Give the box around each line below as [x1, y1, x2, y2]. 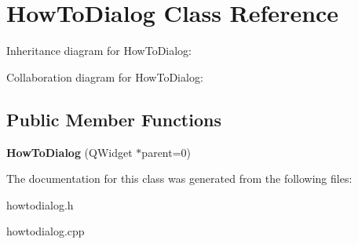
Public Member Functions [6, 107, 221, 131]
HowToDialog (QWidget [6, 144, 133, 160]
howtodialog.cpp [6, 223, 85, 239]
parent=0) [141, 144, 192, 160]
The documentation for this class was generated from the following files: [6, 170, 353, 187]
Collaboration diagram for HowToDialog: [6, 68, 203, 85]
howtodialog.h [6, 196, 74, 213]
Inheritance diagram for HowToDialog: [6, 42, 192, 59]
